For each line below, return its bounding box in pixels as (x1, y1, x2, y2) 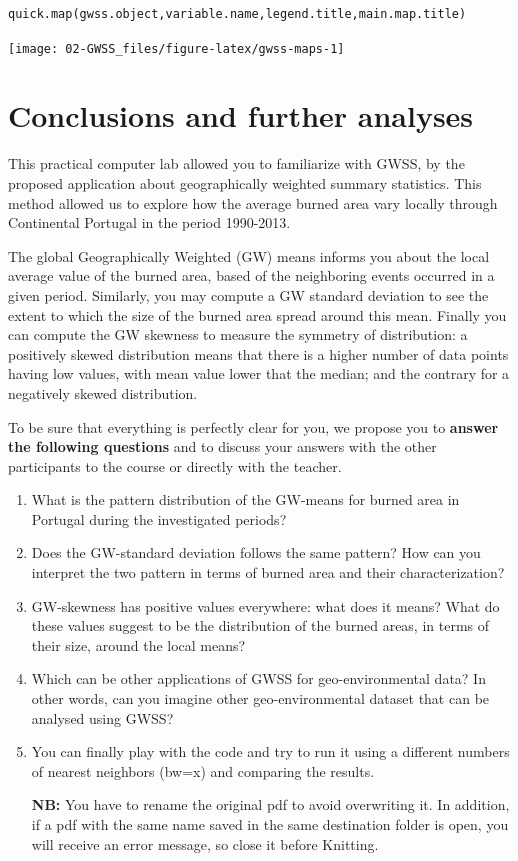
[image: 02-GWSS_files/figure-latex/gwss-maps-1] (8, 41, 345, 56)
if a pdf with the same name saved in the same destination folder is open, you (31, 814, 509, 834)
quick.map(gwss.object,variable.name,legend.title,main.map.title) (8, 7, 467, 21)
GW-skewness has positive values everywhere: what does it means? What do (31, 595, 500, 616)
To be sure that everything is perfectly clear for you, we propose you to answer (8, 416, 499, 437)
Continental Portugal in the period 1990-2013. (8, 212, 291, 233)
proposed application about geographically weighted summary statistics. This (8, 172, 482, 193)
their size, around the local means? (31, 634, 246, 655)
